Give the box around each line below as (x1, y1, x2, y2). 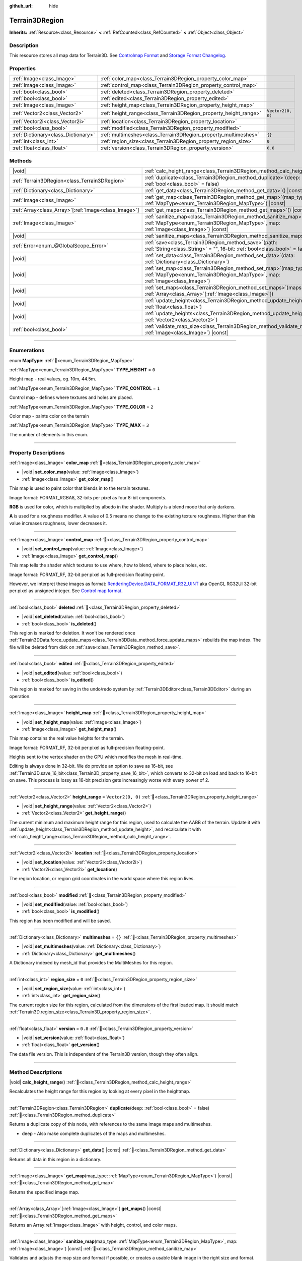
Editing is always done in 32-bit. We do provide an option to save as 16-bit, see (9, 763, 173, 769)
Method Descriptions (9, 1068, 62, 1075)
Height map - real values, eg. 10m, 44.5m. (9, 376, 97, 382)
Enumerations (9, 347, 45, 354)
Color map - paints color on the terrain (9, 413, 89, 419)
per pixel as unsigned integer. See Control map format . (9, 588, 123, 594)
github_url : (9, 3, 33, 9)
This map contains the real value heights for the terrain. (9, 735, 124, 741)
